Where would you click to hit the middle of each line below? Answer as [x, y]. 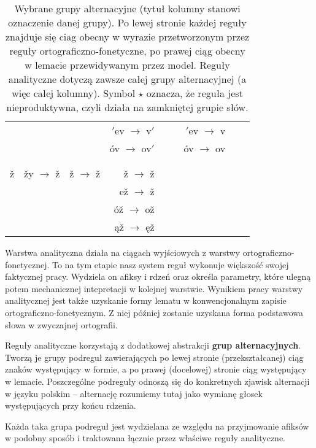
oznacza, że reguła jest [195, 93]
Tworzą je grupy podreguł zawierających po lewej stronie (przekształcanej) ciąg [154, 357]
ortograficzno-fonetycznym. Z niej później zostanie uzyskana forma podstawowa [154, 312]
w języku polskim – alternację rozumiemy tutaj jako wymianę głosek [134, 393]
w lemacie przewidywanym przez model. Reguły [127, 65]
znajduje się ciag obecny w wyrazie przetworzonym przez [128, 37]
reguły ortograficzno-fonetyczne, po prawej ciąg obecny [127, 51]
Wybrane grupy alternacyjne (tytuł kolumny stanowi [127, 8]
